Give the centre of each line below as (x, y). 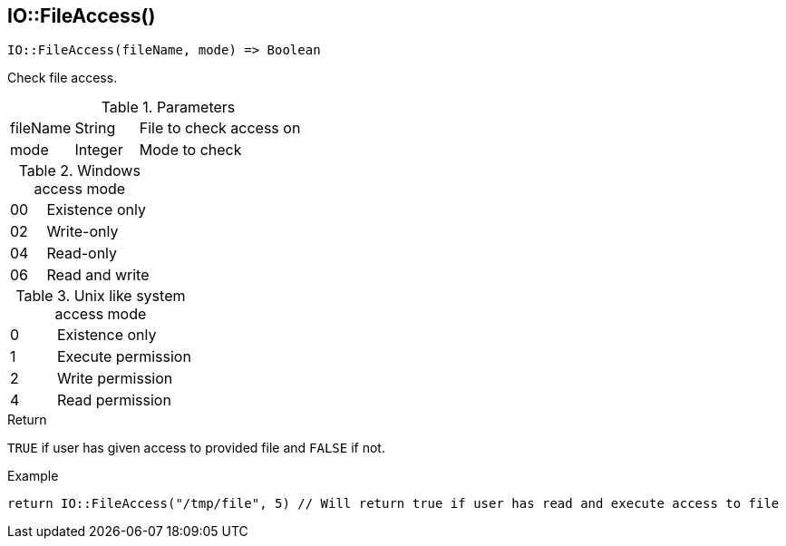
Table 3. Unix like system (101, 296)
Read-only (82, 253)
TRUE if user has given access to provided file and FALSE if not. (196, 448)
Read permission (114, 400)
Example (33, 476)
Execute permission (124, 357)
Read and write (98, 275)
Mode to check (190, 150)
